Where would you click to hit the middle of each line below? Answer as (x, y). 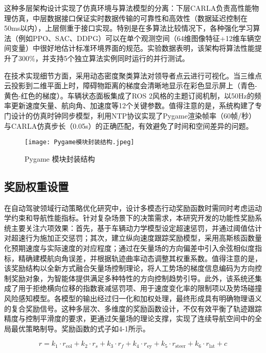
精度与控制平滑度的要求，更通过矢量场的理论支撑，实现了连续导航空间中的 (129, 318)
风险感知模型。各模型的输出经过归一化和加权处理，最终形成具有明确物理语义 (133, 298)
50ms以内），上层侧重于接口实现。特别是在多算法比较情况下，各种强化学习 (129, 28)
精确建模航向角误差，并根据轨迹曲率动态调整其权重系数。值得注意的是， (140, 258)
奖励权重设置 (36, 186)
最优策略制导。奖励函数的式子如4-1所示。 (80, 328)
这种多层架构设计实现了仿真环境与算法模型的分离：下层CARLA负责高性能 (128, 8)
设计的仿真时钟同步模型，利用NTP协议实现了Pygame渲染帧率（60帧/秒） (133, 115)
